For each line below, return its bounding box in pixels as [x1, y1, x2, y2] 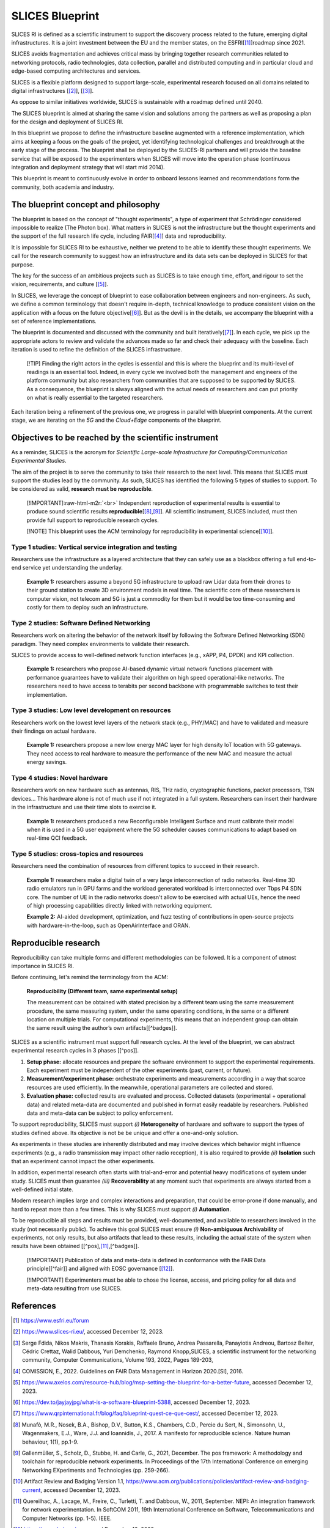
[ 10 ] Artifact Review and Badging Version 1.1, [13, 1478, 125, 1485]
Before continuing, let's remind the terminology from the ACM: [11, 974, 168, 981]
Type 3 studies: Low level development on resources [11, 706, 171, 714]
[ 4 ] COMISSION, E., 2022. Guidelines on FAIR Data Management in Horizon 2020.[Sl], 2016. [13, 1367, 244, 1375]
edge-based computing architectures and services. [11, 67, 141, 75]
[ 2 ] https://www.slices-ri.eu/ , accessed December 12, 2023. [13, 1328, 164, 1335]
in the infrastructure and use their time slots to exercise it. [11, 804, 157, 811]
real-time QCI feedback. [26, 834, 87, 842]
